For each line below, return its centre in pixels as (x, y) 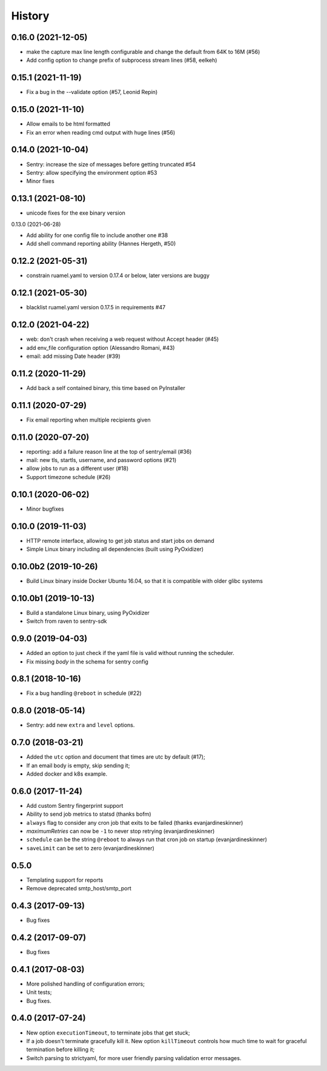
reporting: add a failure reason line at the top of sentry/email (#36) (109, 451)
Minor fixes (40, 181)
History (30, 16)
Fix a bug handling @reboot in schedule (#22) (84, 693)
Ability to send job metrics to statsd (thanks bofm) (89, 814)
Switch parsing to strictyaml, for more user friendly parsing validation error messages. (134, 1058)
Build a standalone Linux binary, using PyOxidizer (88, 613)
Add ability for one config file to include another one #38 (97, 235)
